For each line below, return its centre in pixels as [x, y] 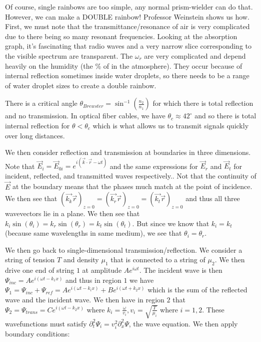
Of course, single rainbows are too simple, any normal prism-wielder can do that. [129, 7]
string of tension [30, 260]
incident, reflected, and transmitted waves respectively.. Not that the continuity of [131, 175]
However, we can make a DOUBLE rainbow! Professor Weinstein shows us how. [127, 16]
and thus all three [213, 198]
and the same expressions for [154, 166]
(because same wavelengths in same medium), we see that [93, 233]
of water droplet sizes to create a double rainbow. [81, 85]
